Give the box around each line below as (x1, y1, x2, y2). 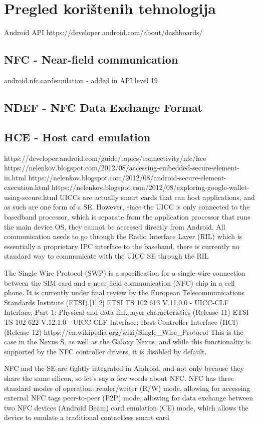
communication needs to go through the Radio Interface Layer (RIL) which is (4, 231, 242, 242)
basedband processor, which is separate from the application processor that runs (4, 211, 250, 222)
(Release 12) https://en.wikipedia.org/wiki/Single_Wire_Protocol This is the (4, 326, 243, 337)
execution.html (4, 182, 50, 192)
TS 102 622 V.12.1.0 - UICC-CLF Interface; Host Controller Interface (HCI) (4, 317, 238, 327)
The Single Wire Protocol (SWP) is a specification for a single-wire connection (4, 268, 245, 278)
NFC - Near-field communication (4, 52, 178, 67)
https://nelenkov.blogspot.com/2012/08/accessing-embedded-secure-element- (4, 162, 239, 173)
